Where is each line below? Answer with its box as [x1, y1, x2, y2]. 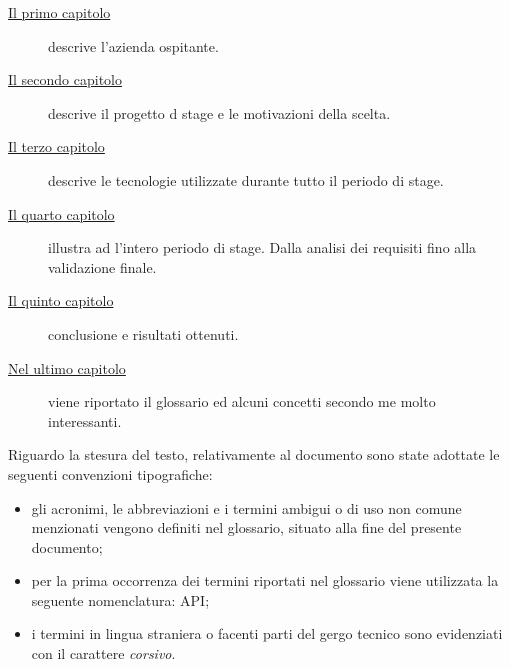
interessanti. [48, 410, 122, 431]
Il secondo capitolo [8, 69, 123, 90]
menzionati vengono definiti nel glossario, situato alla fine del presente [31, 517, 462, 538]
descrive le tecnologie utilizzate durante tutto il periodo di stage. [48, 169, 444, 190]
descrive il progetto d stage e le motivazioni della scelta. [48, 102, 391, 123]
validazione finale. [48, 256, 157, 277]
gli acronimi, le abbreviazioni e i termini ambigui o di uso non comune [31, 497, 462, 518]
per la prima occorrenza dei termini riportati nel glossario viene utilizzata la [31, 570, 499, 591]
